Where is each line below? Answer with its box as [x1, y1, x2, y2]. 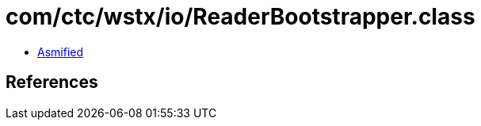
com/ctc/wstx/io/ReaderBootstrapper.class [6, 3, 475, 30]
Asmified [37, 44, 84, 59]
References [6, 72, 98, 93]
